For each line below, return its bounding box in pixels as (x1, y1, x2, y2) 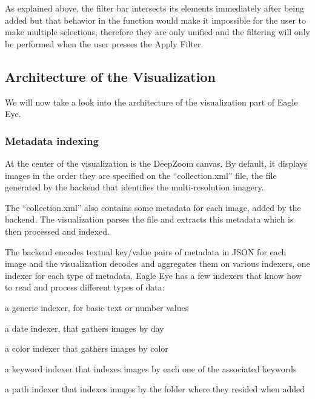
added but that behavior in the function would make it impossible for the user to (5, 13, 306, 26)
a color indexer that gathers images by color (5, 342, 168, 355)
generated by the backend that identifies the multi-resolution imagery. (5, 181, 264, 193)
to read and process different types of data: (5, 281, 165, 293)
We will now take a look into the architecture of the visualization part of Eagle (5, 95, 298, 108)
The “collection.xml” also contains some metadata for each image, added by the (5, 201, 301, 213)
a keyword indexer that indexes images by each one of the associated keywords (5, 362, 297, 375)
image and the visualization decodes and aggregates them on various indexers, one (5, 257, 310, 270)
